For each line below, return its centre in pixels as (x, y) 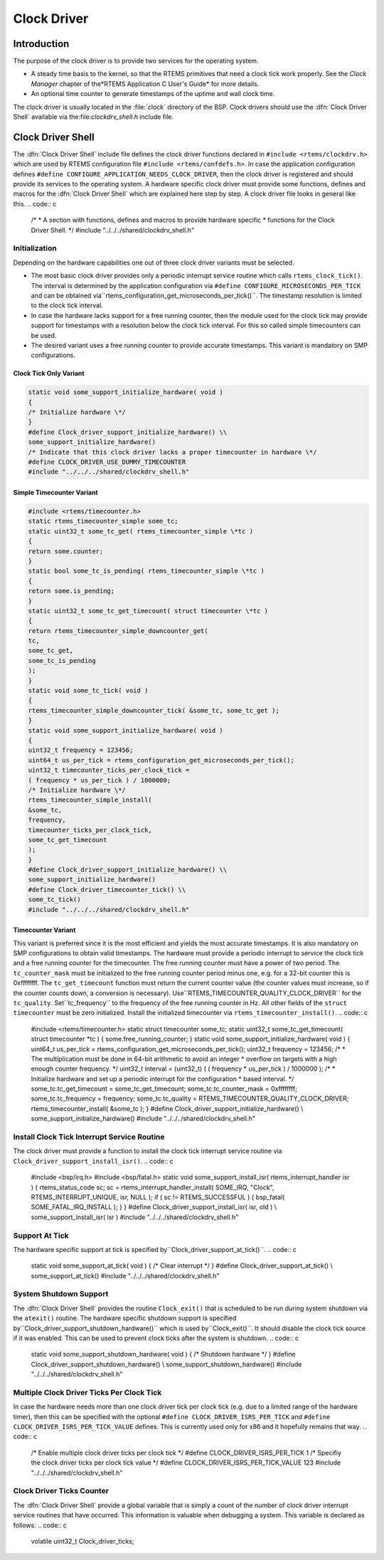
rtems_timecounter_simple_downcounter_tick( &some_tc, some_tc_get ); (154, 710)
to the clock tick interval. (67, 305)
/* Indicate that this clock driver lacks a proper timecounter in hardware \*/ (172, 452)
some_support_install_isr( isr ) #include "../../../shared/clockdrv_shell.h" (135, 1217)
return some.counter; (66, 551)
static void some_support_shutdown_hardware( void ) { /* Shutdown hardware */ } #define (163, 1354)
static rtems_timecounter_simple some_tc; (103, 521)
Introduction (41, 44)
